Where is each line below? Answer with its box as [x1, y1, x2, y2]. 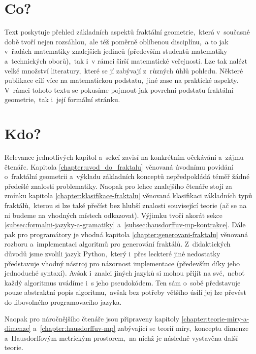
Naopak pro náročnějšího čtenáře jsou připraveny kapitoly [4, 313, 180, 323]
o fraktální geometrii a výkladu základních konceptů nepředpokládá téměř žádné [4, 171, 250, 181]
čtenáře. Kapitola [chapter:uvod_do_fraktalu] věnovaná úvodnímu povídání [4, 161, 233, 172]
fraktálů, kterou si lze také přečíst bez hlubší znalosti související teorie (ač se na [4, 200, 247, 210]
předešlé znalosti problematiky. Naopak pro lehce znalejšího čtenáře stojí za [4, 180, 232, 191]
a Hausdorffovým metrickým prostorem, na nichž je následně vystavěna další [4, 332, 238, 343]
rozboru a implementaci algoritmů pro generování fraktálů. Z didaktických [4, 239, 231, 249]
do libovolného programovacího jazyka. [4, 296, 122, 307]
